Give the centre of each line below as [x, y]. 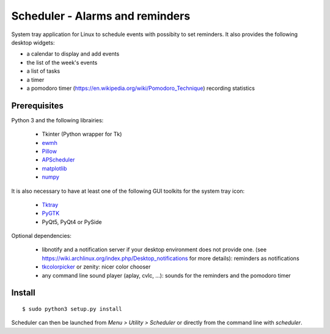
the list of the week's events [62, 62]
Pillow [50, 151]
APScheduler [58, 160]
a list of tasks [43, 71]
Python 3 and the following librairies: [57, 120]
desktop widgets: [33, 42]
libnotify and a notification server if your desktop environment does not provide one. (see [154, 250]
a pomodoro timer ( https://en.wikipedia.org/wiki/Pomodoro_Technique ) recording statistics [141, 88]
